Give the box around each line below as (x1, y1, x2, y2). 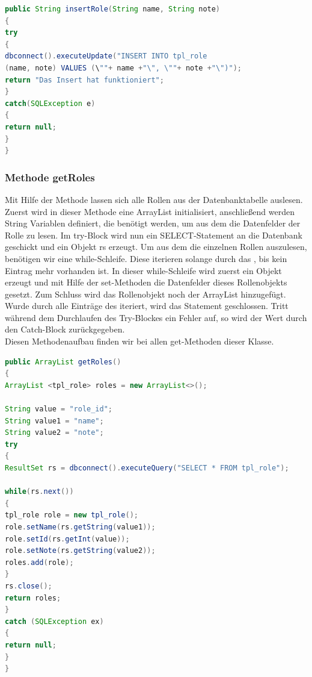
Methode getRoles (5, 169, 95, 184)
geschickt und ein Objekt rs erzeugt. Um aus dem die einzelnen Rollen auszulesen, (5, 240, 307, 253)
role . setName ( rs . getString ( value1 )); (5, 522, 156, 531)
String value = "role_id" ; (5, 405, 113, 414)
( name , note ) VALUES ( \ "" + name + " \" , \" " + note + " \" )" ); (5, 63, 242, 72)
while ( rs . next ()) (5, 487, 74, 496)
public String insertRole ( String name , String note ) (5, 5, 221, 13)
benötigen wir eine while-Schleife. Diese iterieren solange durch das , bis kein (5, 252, 287, 264)
